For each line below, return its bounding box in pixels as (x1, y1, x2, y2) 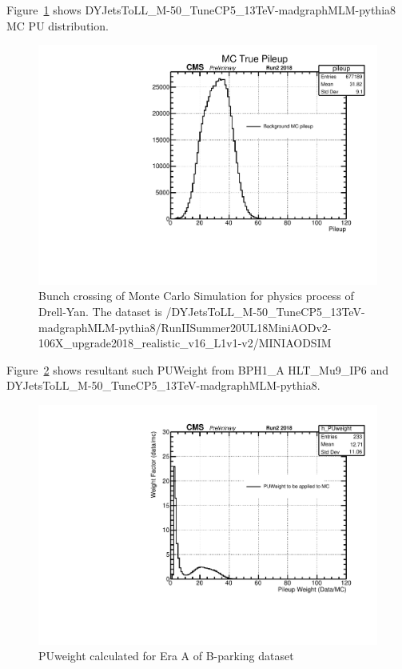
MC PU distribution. (6, 17, 109, 34)
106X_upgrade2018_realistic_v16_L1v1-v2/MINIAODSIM (38, 334, 332, 351)
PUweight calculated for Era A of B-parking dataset (38, 647, 294, 664)
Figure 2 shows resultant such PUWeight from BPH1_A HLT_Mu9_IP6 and (6, 361, 389, 378)
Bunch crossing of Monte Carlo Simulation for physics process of (38, 287, 354, 304)
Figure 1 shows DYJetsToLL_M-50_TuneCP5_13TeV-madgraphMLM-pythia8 (6, 2, 396, 18)
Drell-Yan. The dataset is (38, 303, 162, 320)
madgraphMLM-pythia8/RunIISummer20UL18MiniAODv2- (38, 318, 332, 335)
